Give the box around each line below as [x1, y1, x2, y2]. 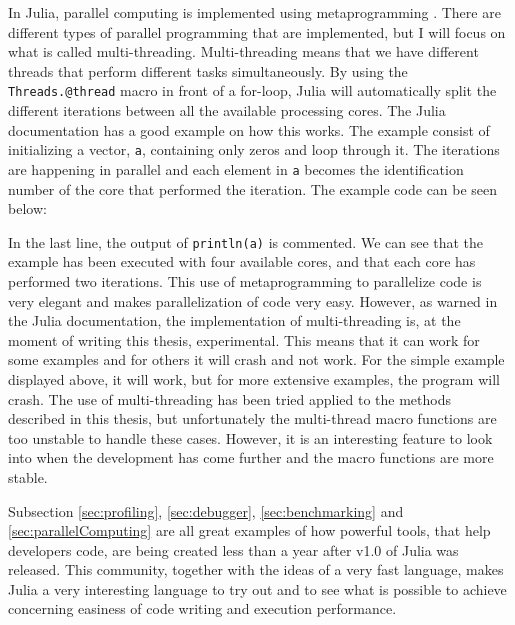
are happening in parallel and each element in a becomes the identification [8, 158, 464, 179]
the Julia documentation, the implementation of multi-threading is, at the [8, 310, 461, 331]
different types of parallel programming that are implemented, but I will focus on [8, 21, 506, 42]
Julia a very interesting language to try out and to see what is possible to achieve [8, 578, 507, 599]
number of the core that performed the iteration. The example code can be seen [8, 178, 498, 199]
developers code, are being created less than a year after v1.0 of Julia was [8, 539, 459, 560]
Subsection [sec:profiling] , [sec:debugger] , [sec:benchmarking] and [8, 500, 404, 521]
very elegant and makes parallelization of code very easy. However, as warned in [8, 290, 498, 311]
